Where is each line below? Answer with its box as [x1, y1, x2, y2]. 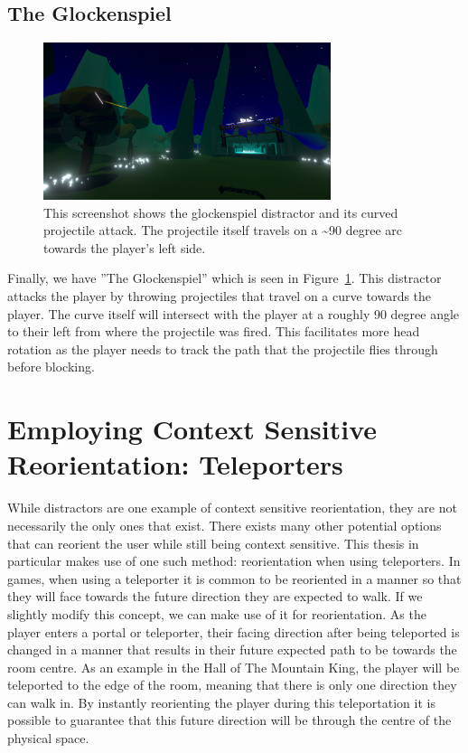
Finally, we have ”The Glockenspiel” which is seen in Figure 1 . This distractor [7, 268, 442, 287]
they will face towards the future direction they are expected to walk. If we [7, 587, 423, 606]
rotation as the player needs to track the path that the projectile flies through [7, 339, 438, 358]
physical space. [7, 729, 89, 748]
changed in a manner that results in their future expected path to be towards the [7, 640, 457, 659]
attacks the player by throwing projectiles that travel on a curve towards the [7, 287, 432, 306]
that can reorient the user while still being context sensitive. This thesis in [7, 533, 419, 552]
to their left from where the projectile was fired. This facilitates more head [7, 322, 420, 341]
